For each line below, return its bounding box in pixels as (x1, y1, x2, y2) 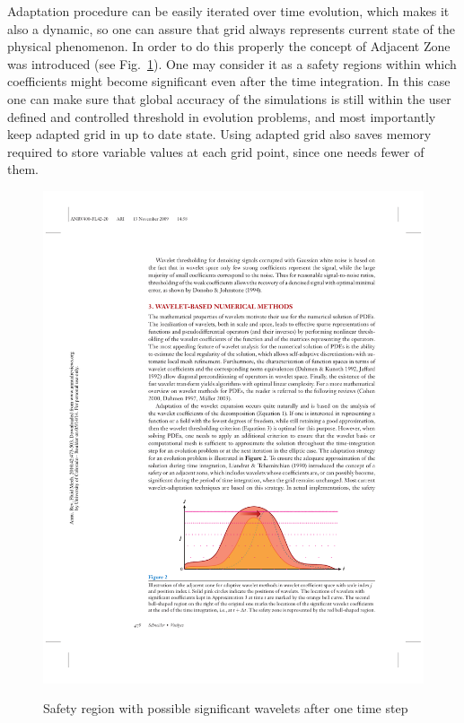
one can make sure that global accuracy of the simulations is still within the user (7, 89, 451, 108)
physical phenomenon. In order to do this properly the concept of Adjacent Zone (7, 37, 451, 56)
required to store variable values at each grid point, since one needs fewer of (7, 142, 425, 161)
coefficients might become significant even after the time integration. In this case (7, 72, 451, 91)
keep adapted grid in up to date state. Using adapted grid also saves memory (7, 125, 432, 144)
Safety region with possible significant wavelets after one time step (43, 699, 408, 718)
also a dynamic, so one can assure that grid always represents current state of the (7, 19, 455, 38)
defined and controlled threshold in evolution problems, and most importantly (7, 107, 436, 126)
